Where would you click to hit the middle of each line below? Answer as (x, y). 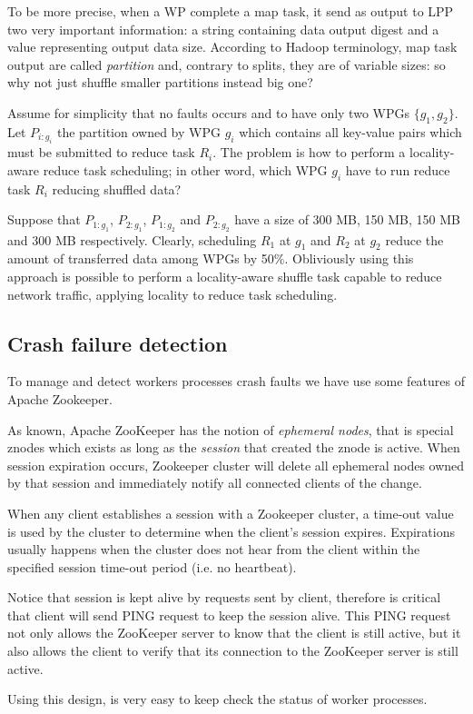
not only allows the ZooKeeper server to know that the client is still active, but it (234, 633)
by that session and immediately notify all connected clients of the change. (215, 483)
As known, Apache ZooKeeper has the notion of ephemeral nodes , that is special (231, 429)
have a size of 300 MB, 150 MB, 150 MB (347, 219)
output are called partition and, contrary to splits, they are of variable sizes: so (227, 64)
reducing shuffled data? (117, 188)
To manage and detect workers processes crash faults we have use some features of (236, 381)
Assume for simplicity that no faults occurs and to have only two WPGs (208, 112)
